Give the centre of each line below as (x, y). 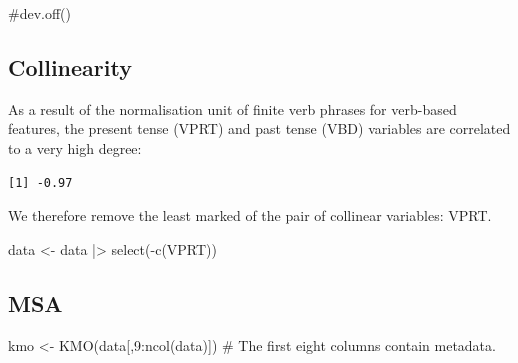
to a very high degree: (75, 147)
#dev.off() (39, 13)
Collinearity (70, 66)
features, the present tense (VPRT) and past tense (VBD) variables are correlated (259, 128)
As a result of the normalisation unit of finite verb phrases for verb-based (232, 108)
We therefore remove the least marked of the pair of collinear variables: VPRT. (250, 215)
